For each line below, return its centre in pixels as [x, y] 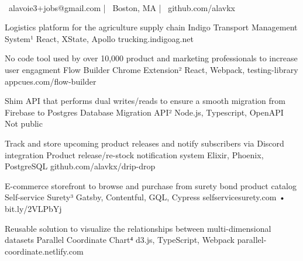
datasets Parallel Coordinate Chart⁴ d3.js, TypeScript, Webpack [120, 240]
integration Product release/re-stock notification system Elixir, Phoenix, [134, 154]
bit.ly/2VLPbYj [33, 208]
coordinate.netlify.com [44, 251]
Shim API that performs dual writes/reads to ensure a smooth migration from [145, 101]
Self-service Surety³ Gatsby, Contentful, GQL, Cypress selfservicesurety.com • [145, 197]
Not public [24, 123]
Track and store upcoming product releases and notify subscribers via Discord [144, 143]
